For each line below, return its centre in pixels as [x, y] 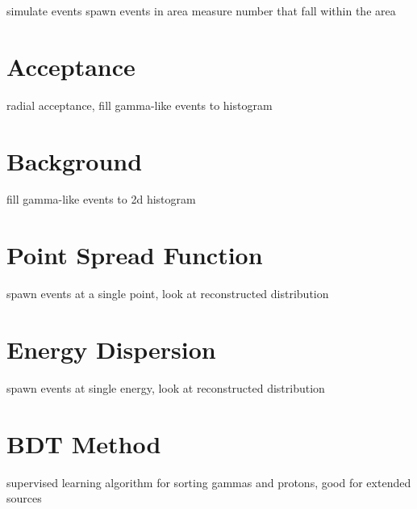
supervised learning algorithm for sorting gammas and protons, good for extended [209, 482]
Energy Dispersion [111, 349]
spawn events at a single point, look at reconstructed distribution [168, 294]
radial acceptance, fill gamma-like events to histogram [140, 105]
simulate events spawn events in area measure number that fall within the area [201, 11]
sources [24, 498]
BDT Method [84, 443]
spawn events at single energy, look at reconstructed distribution [166, 387]
